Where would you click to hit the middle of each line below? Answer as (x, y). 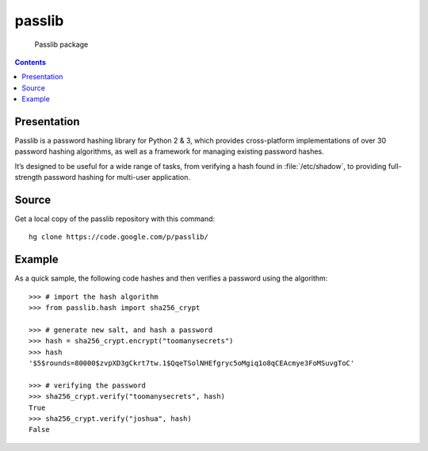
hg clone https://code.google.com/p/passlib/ (119, 237)
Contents (31, 62)
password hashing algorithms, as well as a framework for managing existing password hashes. (169, 151)
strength (29, 178)
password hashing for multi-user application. (117, 178)
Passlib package (61, 44)
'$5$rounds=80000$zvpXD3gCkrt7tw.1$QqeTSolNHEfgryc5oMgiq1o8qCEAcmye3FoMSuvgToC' (192, 363)
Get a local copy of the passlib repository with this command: (115, 219)
